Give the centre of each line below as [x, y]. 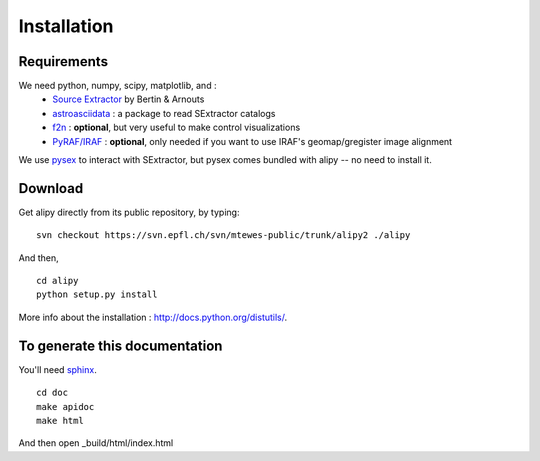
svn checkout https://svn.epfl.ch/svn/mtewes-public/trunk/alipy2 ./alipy [223, 235]
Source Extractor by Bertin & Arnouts [128, 99]
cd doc [52, 393]
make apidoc [65, 406]
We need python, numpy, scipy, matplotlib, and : [117, 86]
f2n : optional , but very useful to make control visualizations [176, 127]
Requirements [63, 61]
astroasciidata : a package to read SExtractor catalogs [164, 113]
